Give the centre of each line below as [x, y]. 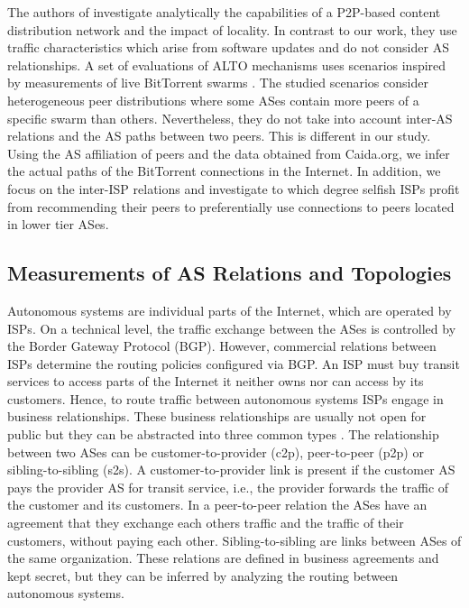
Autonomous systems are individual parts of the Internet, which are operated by [230, 310]
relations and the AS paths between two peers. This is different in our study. [219, 136]
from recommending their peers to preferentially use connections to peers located [231, 206]
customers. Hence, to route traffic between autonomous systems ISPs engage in [225, 398]
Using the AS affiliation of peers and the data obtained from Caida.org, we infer [229, 153]
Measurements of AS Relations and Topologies [230, 273]
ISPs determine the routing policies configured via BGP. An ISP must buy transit [234, 363]
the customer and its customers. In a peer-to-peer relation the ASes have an [217, 505]
